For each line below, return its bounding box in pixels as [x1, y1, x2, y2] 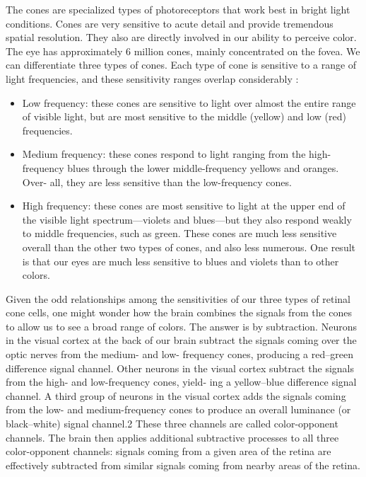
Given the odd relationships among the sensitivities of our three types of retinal [6, 291, 351, 306]
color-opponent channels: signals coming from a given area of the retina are [6, 444, 331, 459]
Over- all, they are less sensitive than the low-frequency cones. [22, 174, 292, 189]
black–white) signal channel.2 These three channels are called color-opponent [6, 416, 338, 431]
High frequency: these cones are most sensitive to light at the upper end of [22, 198, 346, 213]
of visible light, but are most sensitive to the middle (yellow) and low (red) [22, 109, 346, 124]
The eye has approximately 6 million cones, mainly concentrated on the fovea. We [6, 43, 360, 58]
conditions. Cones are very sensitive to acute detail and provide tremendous [6, 16, 333, 30]
